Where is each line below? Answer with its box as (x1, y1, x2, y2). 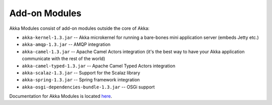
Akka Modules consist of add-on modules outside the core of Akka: (9, 25, 150, 31)
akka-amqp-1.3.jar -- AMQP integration (22, 41, 111, 47)
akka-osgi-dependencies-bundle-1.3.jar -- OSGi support (22, 84, 155, 90)
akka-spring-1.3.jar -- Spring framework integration (22, 77, 140, 83)
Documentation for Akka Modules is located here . (9, 93, 112, 99)
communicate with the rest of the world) (22, 56, 105, 62)
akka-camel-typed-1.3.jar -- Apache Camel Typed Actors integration (22, 63, 176, 69)
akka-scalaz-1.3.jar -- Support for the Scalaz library (22, 70, 141, 76)
